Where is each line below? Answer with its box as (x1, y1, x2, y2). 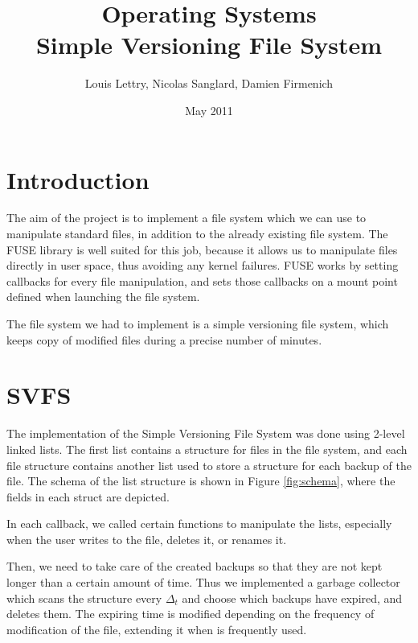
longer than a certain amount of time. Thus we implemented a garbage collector (6, 574, 400, 591)
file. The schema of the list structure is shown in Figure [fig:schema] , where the (6, 472, 395, 489)
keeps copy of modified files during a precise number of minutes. (6, 331, 322, 348)
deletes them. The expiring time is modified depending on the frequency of (6, 605, 375, 622)
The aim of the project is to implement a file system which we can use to (6, 209, 367, 226)
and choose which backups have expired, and (182, 589, 403, 606)
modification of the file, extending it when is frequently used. (6, 620, 307, 637)
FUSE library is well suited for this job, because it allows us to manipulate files (6, 241, 398, 258)
